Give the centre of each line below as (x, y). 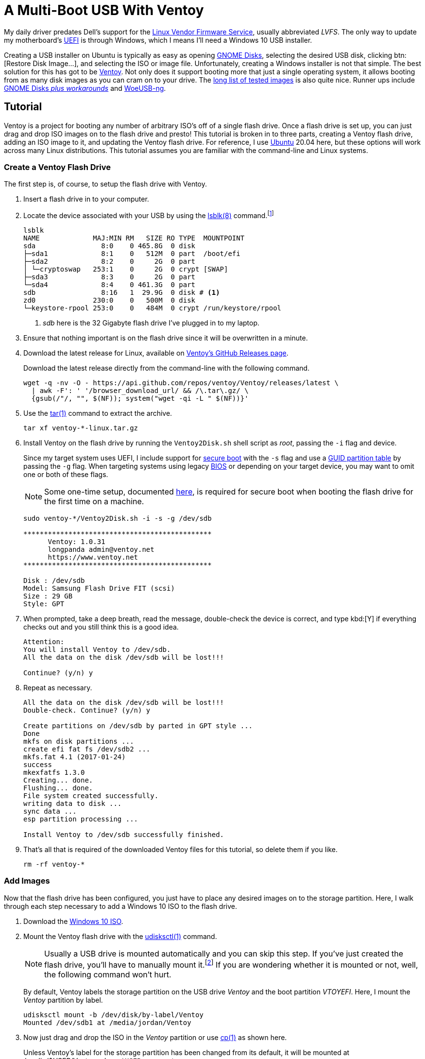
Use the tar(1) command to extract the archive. (98, 413)
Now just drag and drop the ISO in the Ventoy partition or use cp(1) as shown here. (155, 1038)
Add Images (27, 881)
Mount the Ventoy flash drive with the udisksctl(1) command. (120, 936)
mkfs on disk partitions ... (79, 741)
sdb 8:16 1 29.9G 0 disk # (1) (122, 292)
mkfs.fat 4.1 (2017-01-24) (75, 757)
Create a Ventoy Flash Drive (58, 167)
